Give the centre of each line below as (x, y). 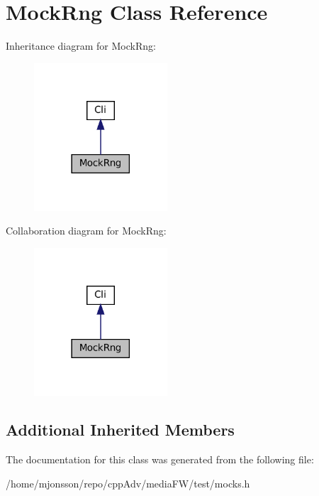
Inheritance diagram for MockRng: (81, 46)
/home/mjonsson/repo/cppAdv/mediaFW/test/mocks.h (128, 483)
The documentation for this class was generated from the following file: (160, 459)
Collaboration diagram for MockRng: (86, 231)
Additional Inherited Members (120, 430)
